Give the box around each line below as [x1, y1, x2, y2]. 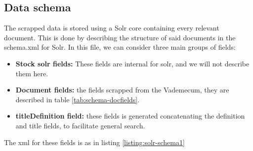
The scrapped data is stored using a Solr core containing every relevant [4, 23, 219, 33]
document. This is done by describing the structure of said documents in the [4, 32, 236, 42]
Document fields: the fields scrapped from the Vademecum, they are [15, 85, 229, 95]
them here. [15, 68, 48, 78]
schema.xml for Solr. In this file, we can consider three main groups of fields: [4, 42, 236, 52]
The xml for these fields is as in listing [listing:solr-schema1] [4, 137, 185, 147]
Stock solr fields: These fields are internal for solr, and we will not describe [15, 58, 250, 68]
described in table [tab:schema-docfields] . [15, 94, 140, 104]
